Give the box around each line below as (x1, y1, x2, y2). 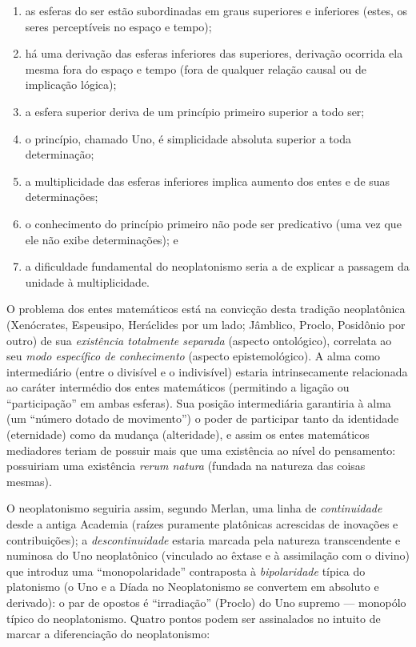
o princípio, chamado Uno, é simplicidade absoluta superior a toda (25, 130, 351, 147)
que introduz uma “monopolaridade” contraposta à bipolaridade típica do (6, 562, 366, 579)
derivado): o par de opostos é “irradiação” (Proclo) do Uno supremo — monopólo (6, 594, 406, 610)
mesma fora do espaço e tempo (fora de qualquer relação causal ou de (25, 60, 366, 77)
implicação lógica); (25, 76, 117, 93)
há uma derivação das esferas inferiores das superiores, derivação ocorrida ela (25, 45, 403, 62)
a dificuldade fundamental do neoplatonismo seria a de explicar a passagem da (25, 258, 410, 275)
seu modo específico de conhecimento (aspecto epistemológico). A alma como (6, 348, 381, 364)
